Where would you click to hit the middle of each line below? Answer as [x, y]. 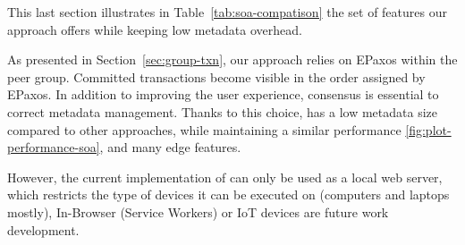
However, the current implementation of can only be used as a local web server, [225, 177]
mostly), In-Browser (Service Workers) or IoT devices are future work [198, 211]
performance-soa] [54, 147]
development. [43, 229]
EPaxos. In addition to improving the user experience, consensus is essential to [223, 94]
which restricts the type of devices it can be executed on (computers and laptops [228, 194]
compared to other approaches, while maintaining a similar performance [204, 129]
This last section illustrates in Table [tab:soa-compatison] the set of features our [227, 12]
